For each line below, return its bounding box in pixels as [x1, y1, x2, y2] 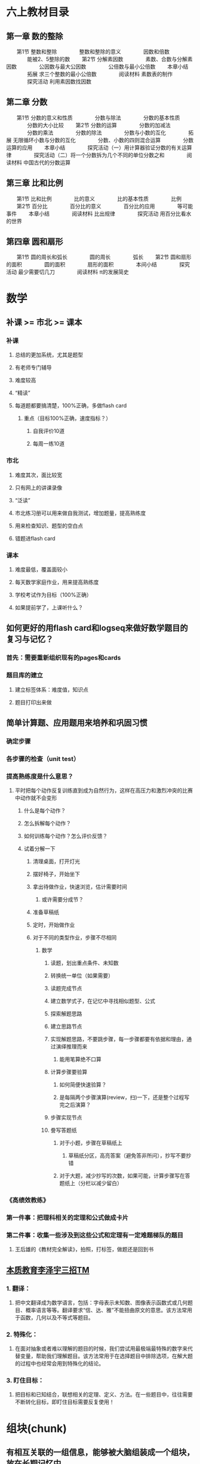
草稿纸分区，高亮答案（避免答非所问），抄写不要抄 [68, 1152, 192, 1159]
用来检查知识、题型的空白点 [14, 522, 84, 529]
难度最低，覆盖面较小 [14, 566, 67, 573]
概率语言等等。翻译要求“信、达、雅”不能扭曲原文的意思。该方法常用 [25, 1306, 193, 1313]
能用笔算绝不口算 [59, 1055, 101, 1063]
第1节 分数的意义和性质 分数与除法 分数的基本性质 [16, 114, 180, 121]
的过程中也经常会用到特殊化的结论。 [14, 1360, 104, 1367]
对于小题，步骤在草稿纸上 [59, 1139, 122, 1147]
